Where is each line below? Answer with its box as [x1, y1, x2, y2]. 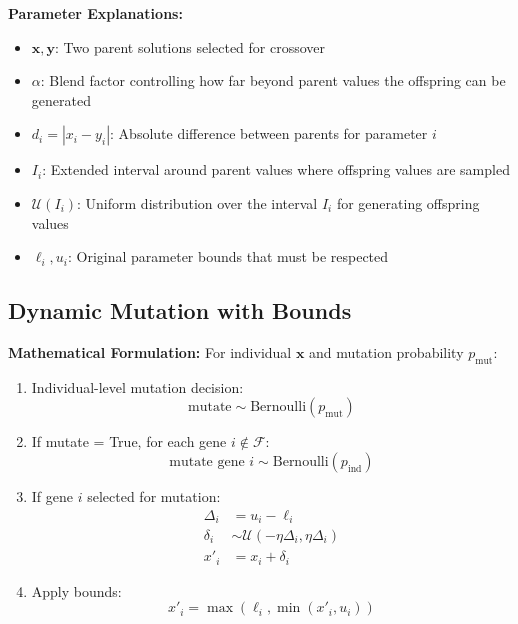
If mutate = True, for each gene [31, 431, 227, 452]
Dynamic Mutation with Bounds [8, 295, 352, 326]
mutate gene [169, 454, 245, 469]
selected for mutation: [87, 485, 221, 506]
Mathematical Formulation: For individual [8, 341, 292, 362]
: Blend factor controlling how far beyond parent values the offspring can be [40, 70, 506, 91]
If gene [31, 485, 74, 506]
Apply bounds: [31, 580, 122, 601]
